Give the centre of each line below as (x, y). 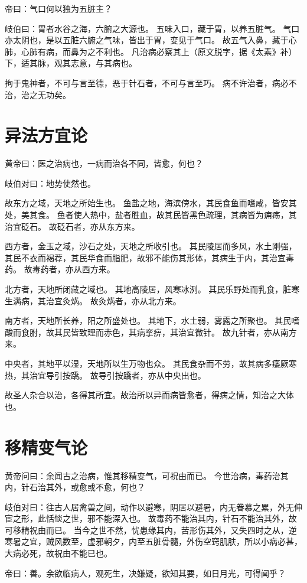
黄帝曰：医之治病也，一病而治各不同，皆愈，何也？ (104, 163)
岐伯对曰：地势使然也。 (50, 183)
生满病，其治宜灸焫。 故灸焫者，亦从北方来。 (93, 300)
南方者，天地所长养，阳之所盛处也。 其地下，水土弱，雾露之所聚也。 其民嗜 (152, 320)
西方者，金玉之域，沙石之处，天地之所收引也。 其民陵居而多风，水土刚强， (151, 246)
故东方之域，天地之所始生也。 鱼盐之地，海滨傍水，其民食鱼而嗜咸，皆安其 (151, 203)
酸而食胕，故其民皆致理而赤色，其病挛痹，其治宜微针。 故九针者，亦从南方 (151, 332)
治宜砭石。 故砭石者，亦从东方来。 (72, 226)
